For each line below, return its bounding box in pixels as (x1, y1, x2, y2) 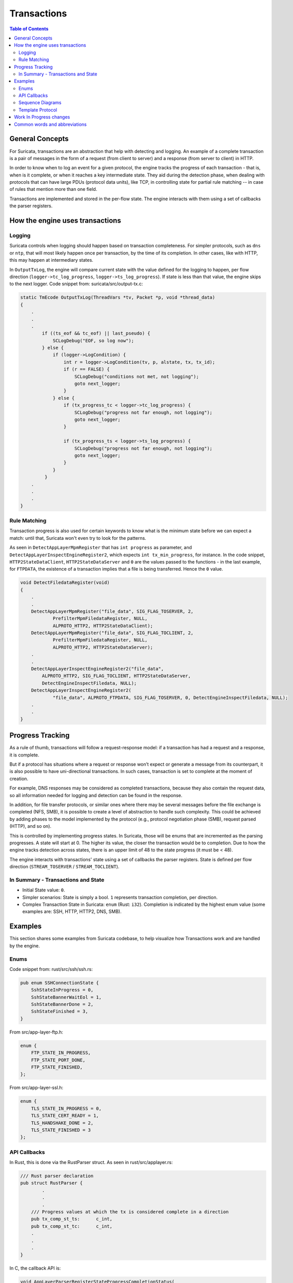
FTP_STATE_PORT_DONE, (31, 1057, 86, 1063)
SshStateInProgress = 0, (31, 987, 94, 993)
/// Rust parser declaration (20, 1173, 94, 1179)
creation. (9, 775, 28, 782)
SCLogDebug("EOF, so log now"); (52, 338, 134, 343)
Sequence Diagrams (18, 100, 62, 106)
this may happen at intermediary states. (9, 257, 93, 263)
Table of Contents (9, 26, 49, 32)
